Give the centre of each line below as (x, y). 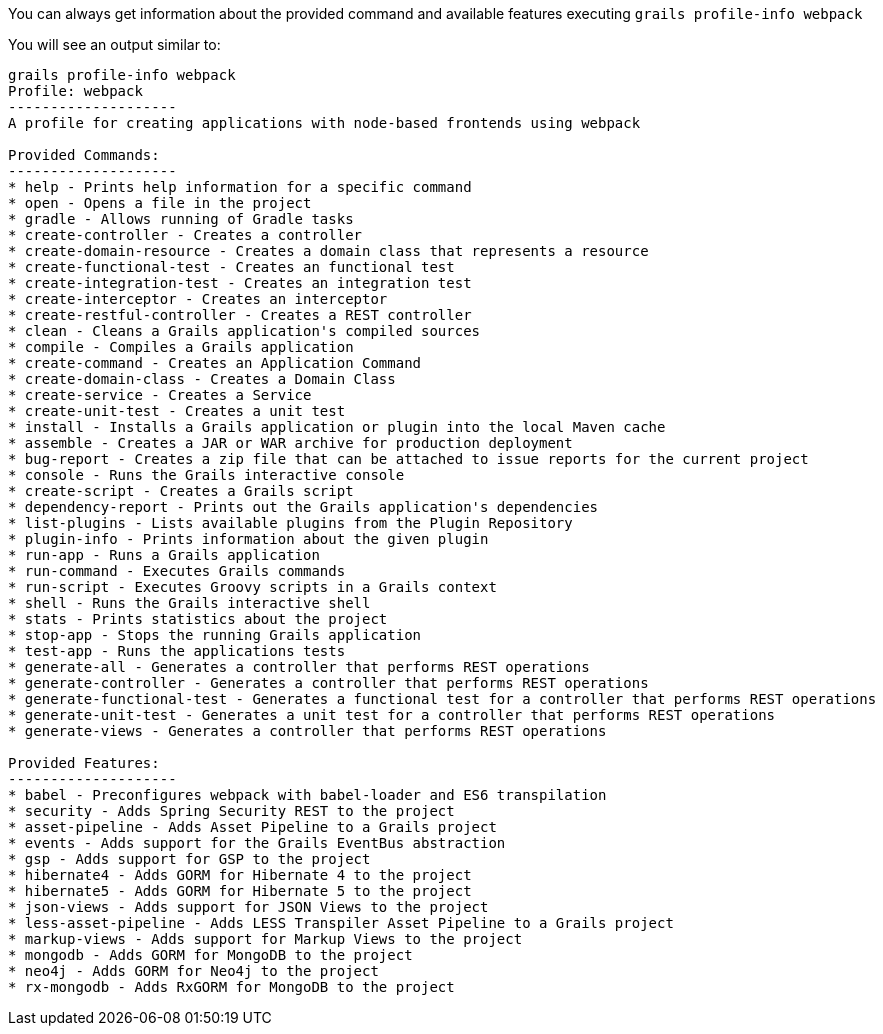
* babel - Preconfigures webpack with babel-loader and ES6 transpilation (307, 795)
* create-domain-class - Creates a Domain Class (202, 379)
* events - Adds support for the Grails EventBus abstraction (257, 843)
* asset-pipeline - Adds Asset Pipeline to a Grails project (252, 827)
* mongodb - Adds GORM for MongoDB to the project (210, 955)
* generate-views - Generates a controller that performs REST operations (307, 731)
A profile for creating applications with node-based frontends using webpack (324, 123)
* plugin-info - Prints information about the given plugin (248, 539)
